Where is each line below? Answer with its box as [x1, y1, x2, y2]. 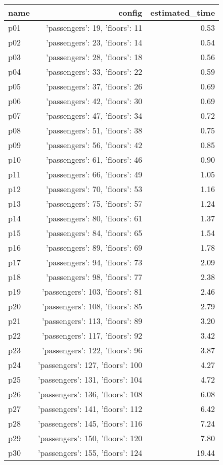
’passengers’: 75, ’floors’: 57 [46, 198, 143, 209]
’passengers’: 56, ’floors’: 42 [46, 139, 143, 151]
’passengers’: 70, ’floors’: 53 [46, 183, 143, 195]
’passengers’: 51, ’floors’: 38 [46, 124, 143, 136]
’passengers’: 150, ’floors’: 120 [37, 432, 143, 444]
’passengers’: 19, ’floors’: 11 [46, 22, 143, 33]
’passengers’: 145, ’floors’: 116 [37, 417, 143, 429]
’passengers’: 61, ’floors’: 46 [46, 154, 143, 165]
